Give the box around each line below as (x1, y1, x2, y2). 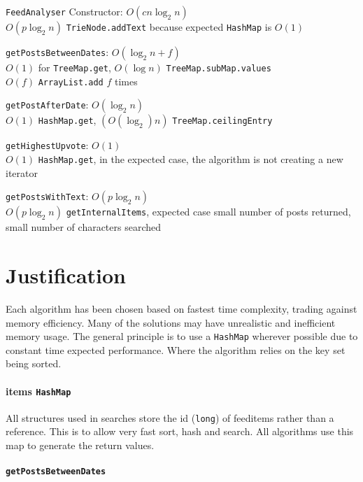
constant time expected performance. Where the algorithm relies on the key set (6, 342, 346, 357)
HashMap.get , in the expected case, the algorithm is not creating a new (38, 151, 343, 166)
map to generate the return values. (6, 438, 155, 453)
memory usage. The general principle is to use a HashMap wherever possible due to (6, 329, 358, 343)
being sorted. (6, 356, 62, 371)
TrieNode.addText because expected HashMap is (66, 20, 272, 34)
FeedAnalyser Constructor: (6, 4, 123, 18)
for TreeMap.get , (38, 60, 111, 74)
